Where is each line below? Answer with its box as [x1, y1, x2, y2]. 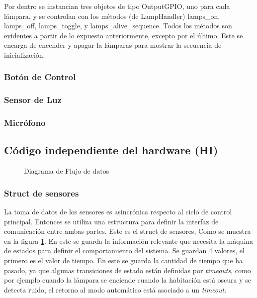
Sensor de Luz [4, 94, 62, 106]
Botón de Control [4, 71, 76, 83]
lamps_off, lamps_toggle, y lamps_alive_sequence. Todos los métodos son [4, 20, 232, 31]
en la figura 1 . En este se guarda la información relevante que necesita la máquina [4, 235, 254, 246]
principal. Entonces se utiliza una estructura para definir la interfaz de [4, 216, 219, 226]
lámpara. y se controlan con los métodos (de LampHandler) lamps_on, [4, 10, 220, 21]
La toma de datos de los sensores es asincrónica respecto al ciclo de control [4, 206, 232, 217]
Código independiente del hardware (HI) [4, 142, 218, 158]
